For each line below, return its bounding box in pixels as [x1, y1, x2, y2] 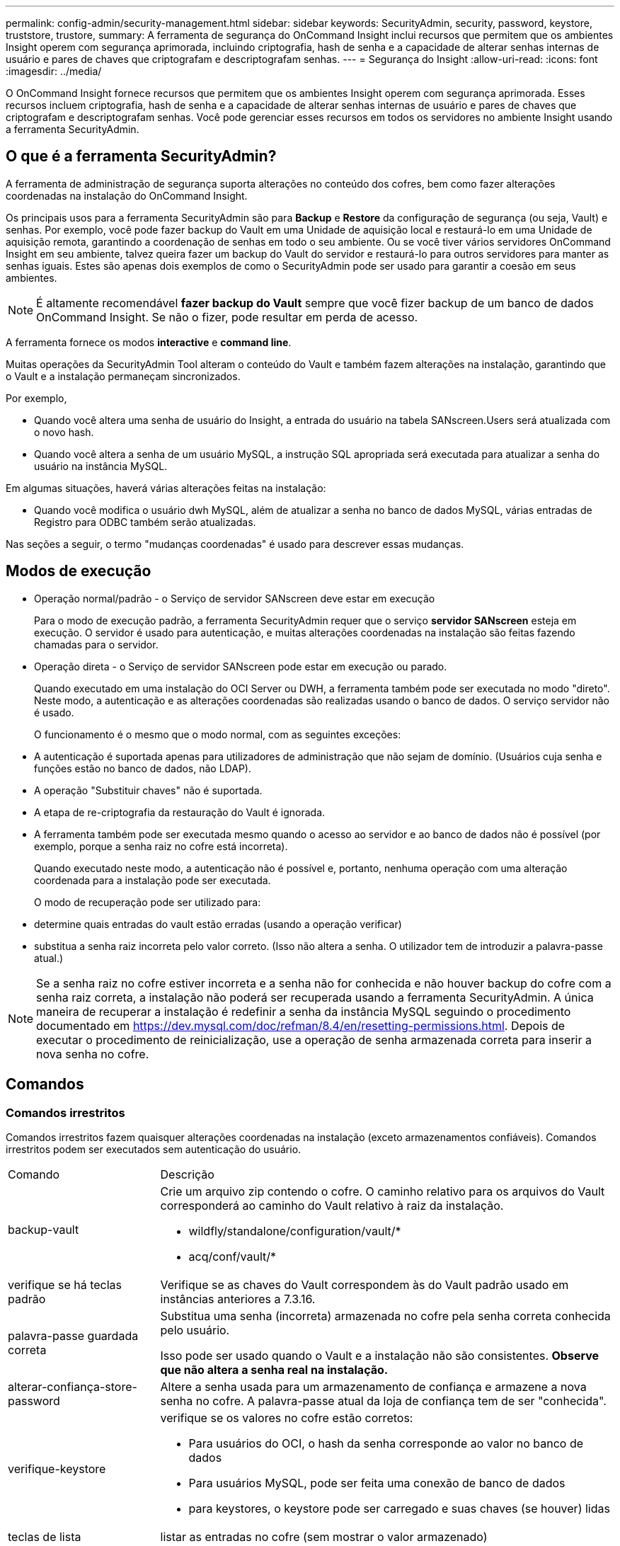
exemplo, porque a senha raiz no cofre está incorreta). [34, 840, 288, 852]
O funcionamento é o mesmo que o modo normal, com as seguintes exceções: [34, 728, 401, 740]
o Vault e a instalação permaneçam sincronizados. [6, 370, 241, 382]
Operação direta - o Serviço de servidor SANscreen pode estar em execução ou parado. [34, 660, 447, 672]
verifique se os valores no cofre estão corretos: [160, 1410, 413, 1425]
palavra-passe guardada [8, 1328, 139, 1343]
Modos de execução [6, 562, 151, 580]
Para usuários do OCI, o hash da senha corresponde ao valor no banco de [188, 1436, 584, 1450]
